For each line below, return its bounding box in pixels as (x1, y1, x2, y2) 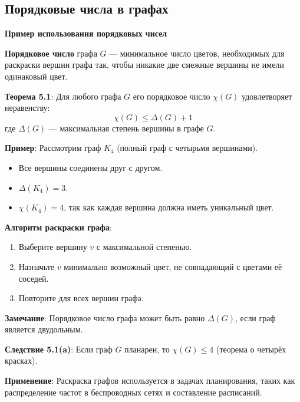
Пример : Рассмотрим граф (5, 141, 101, 154)
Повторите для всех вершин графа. (18, 292, 144, 304)
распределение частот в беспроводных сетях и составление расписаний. (5, 385, 262, 398)
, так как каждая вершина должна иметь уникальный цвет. (64, 201, 274, 213)
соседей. (18, 272, 49, 284)
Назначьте (18, 260, 55, 272)
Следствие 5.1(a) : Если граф (5, 342, 113, 355)
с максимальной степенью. (96, 240, 192, 253)
